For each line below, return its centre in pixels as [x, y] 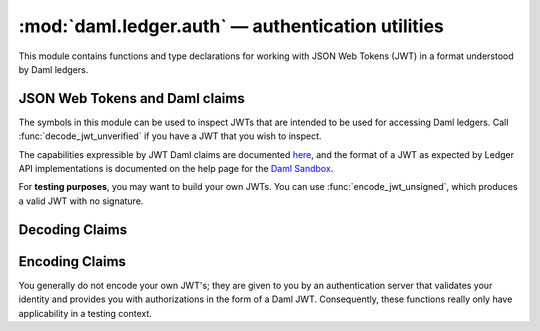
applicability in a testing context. [85, 313]
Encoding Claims [72, 261]
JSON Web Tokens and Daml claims [131, 98]
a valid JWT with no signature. [81, 201]
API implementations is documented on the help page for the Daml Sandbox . [176, 169]
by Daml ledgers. [53, 69]
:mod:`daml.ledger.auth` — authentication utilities [231, 26]
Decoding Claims [73, 229]
